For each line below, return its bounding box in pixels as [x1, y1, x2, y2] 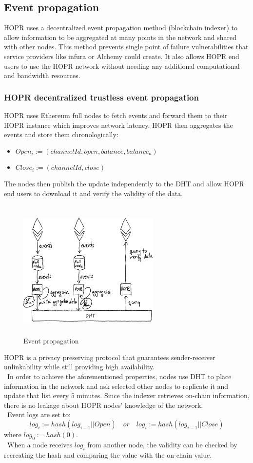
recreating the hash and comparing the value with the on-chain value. [4, 449, 212, 460]
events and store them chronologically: [4, 129, 118, 140]
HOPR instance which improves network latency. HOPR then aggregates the [4, 120, 233, 130]
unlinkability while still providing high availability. [4, 362, 155, 372]
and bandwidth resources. [4, 70, 80, 81]
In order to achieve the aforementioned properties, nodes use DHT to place [7, 371, 232, 382]
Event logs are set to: [7, 409, 71, 420]
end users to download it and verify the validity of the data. [4, 188, 183, 198]
